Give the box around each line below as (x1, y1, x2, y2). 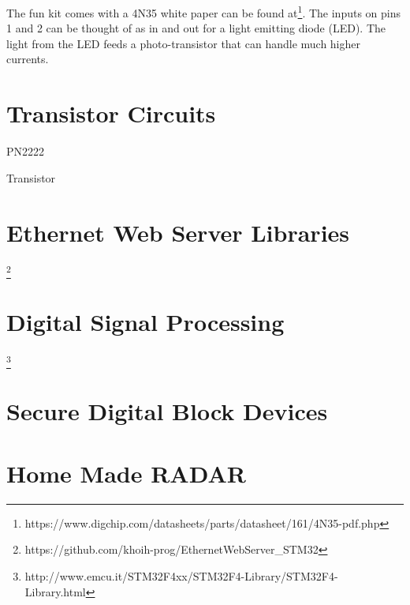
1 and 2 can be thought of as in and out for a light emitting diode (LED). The (6, 20, 386, 36)
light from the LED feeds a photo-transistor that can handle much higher (6, 35, 360, 51)
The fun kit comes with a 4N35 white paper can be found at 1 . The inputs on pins (6, 2, 401, 21)
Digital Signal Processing (6, 305, 285, 337)
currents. (6, 51, 49, 67)
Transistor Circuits (6, 97, 216, 130)
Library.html (24, 583, 86, 599)
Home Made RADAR (6, 457, 246, 489)
